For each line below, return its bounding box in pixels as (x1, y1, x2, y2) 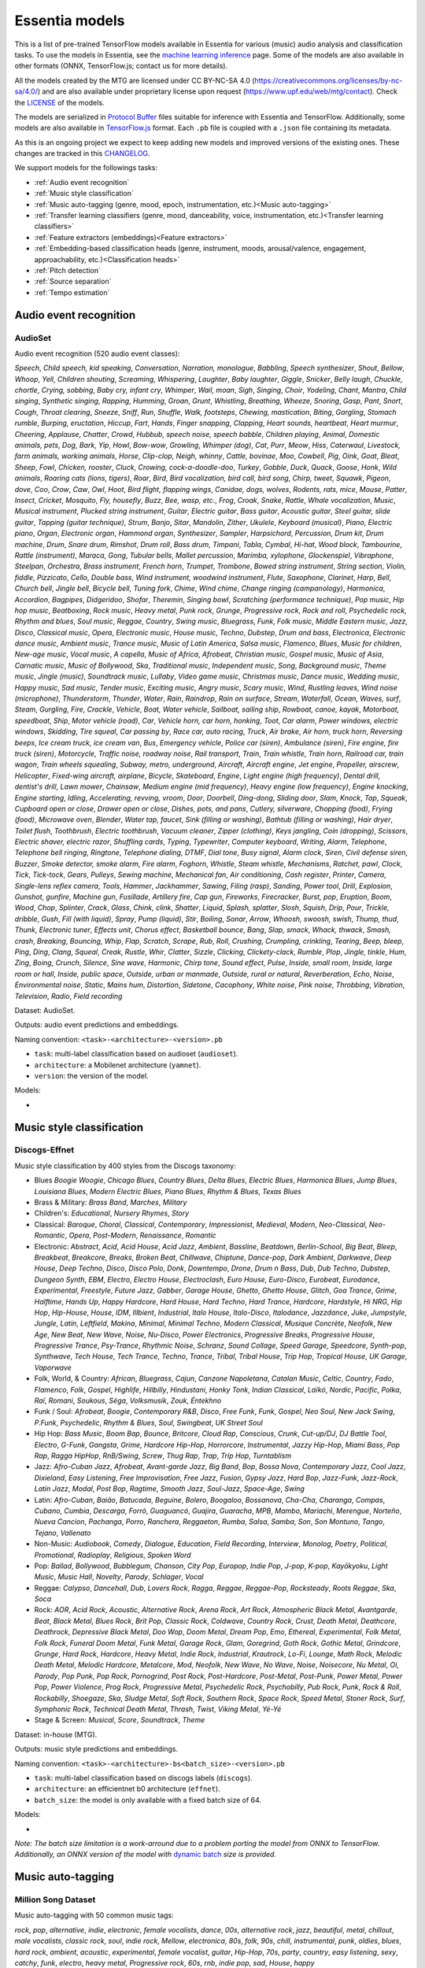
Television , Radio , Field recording (14, 991, 123, 1001)
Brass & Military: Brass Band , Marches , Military (34, 1197, 187, 1208)
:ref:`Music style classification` (34, 189, 134, 198)
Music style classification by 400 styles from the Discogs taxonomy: (14, 1161, 236, 1171)
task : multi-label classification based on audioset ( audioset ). (34, 1049, 238, 1059)
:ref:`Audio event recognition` (34, 177, 130, 187)
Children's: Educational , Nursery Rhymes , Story (34, 1208, 190, 1218)
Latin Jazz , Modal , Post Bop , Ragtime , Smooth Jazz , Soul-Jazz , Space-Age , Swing (34, 1484, 305, 1493)
